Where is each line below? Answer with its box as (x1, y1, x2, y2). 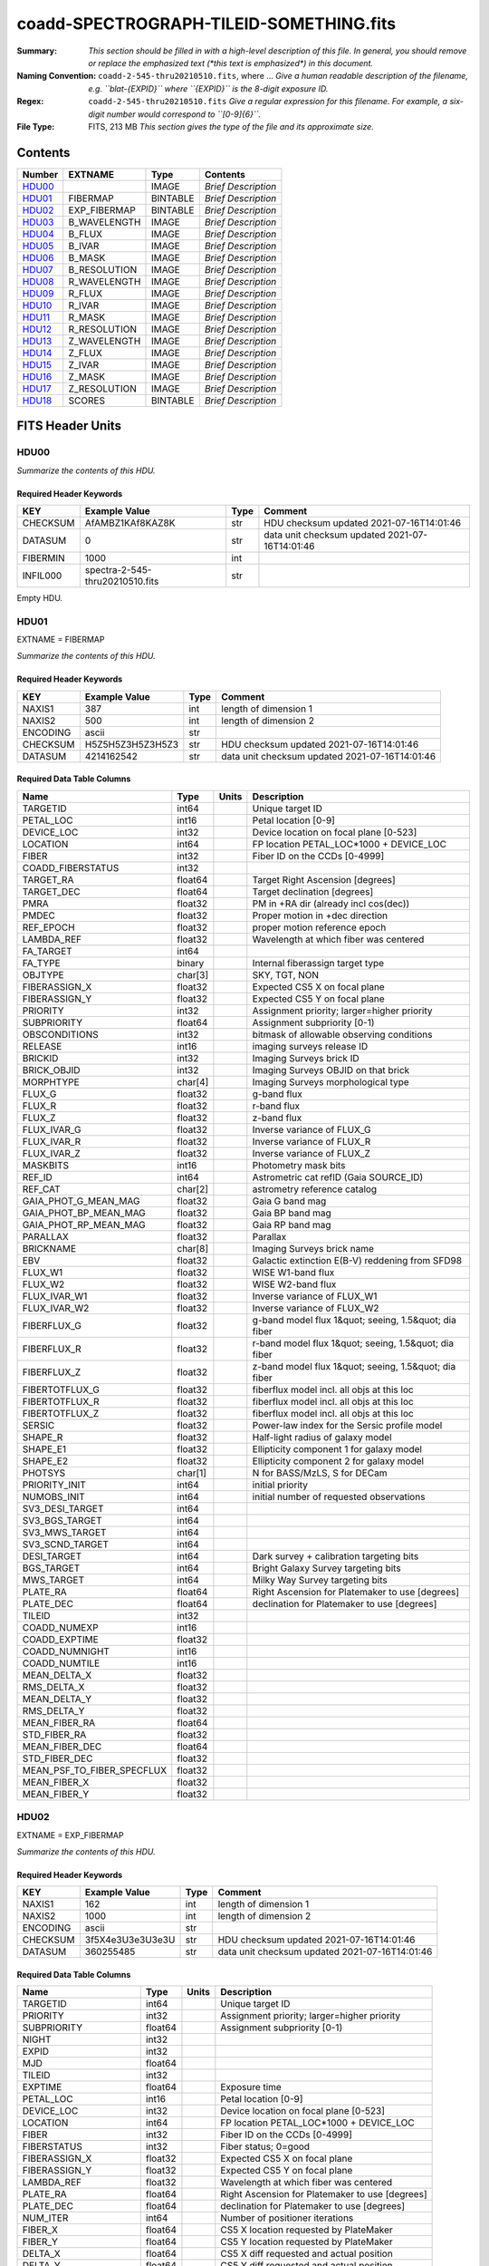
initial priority (252, 1478, 308, 1491)
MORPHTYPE (22, 1075, 81, 1088)
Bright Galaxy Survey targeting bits (252, 1562, 402, 1574)
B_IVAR (68, 239, 100, 252)
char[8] (177, 1242, 208, 1254)
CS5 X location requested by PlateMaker (220, 2223, 393, 2236)
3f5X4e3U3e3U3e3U (84, 1933, 176, 1946)
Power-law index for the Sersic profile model (252, 1419, 443, 1431)
